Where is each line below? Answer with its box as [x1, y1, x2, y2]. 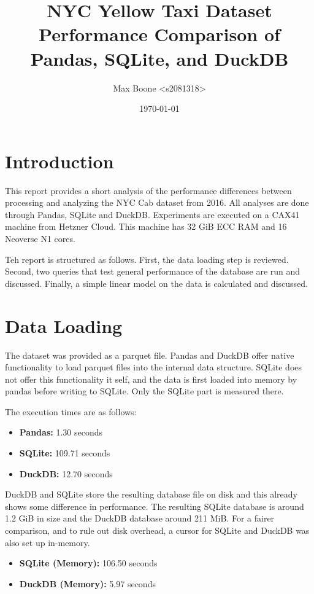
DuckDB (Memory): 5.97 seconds [19, 577, 156, 590]
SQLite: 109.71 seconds [19, 447, 110, 459]
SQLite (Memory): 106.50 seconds [19, 557, 158, 569]
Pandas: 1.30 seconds [19, 426, 102, 439]
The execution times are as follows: [5, 405, 137, 418]
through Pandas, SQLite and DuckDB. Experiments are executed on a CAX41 [5, 208, 300, 221]
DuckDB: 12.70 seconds [19, 467, 113, 480]
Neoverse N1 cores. [5, 232, 75, 244]
